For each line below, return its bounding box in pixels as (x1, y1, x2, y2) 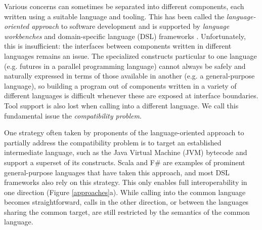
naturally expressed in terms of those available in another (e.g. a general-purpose (4, 70, 255, 81)
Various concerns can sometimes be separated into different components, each (4, 1, 244, 11)
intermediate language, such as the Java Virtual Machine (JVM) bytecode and (4, 147, 247, 158)
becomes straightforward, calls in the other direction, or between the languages (4, 197, 249, 207)
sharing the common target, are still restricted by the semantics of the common (4, 206, 250, 217)
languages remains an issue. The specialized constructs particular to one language (4, 50, 257, 61)
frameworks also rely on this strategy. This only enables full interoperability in (4, 177, 247, 187)
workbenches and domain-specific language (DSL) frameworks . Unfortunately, (4, 30, 246, 41)
